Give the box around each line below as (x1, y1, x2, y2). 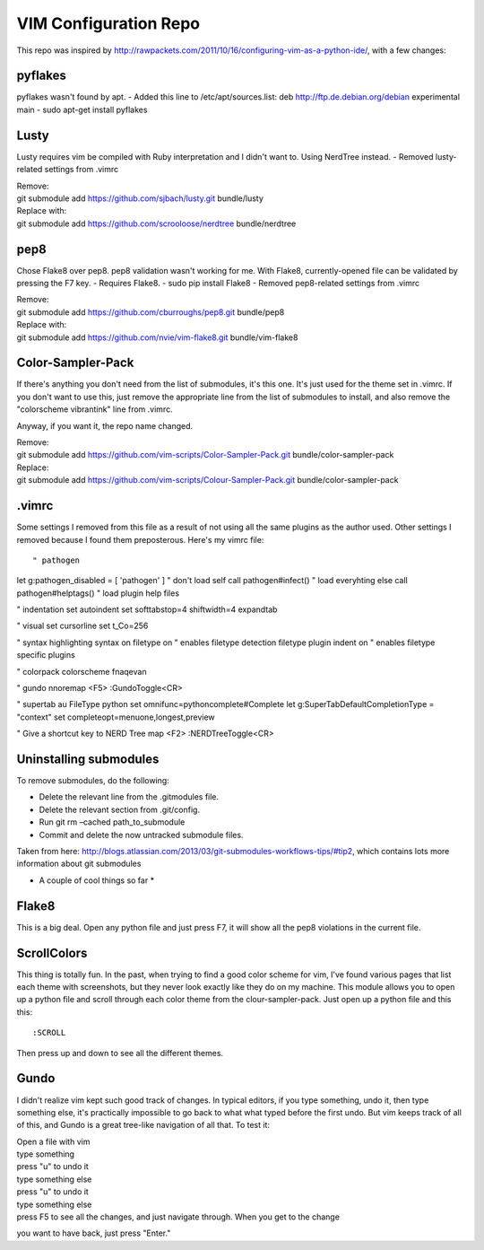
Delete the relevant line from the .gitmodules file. (39, 791, 220, 802)
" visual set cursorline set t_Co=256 (16, 620, 149, 632)
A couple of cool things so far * (39, 875, 155, 886)
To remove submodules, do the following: (16, 775, 169, 786)
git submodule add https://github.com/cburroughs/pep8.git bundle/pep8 (16, 306, 285, 318)
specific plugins (16, 650, 75, 660)
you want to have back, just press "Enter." (16, 1228, 171, 1238)
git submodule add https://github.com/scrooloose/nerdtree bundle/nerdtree (16, 218, 297, 229)
